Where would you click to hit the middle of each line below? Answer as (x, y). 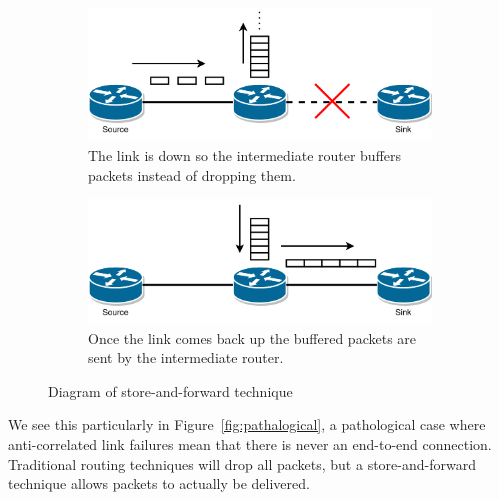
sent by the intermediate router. (186, 357)
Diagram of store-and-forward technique (170, 390)
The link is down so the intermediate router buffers (245, 155)
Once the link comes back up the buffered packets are (252, 337)
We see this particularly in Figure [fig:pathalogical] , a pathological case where (247, 424)
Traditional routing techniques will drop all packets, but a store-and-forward (242, 463)
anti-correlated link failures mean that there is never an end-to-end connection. (250, 443)
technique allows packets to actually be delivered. (159, 483)
